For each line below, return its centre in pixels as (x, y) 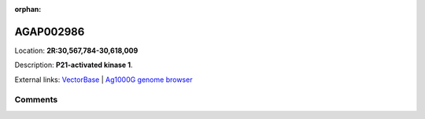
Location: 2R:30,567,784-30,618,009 (76, 50)
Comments (36, 100)
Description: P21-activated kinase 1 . (74, 65)
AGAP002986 (50, 32)
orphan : (28, 9)
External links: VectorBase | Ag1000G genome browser (103, 80)
